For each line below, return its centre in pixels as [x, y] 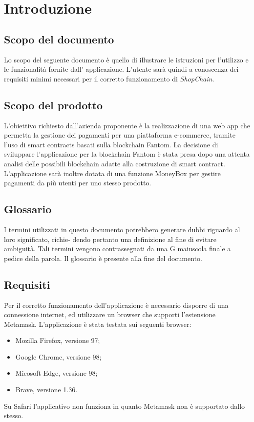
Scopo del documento [59, 39]
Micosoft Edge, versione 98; [56, 373]
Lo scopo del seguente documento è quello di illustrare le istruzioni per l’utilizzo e [126, 59]
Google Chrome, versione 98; [58, 356]
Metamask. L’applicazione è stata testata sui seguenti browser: [98, 324]
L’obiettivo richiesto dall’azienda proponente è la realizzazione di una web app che [127, 125]
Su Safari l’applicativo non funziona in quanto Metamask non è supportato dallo [125, 406]
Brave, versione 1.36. [46, 390]
